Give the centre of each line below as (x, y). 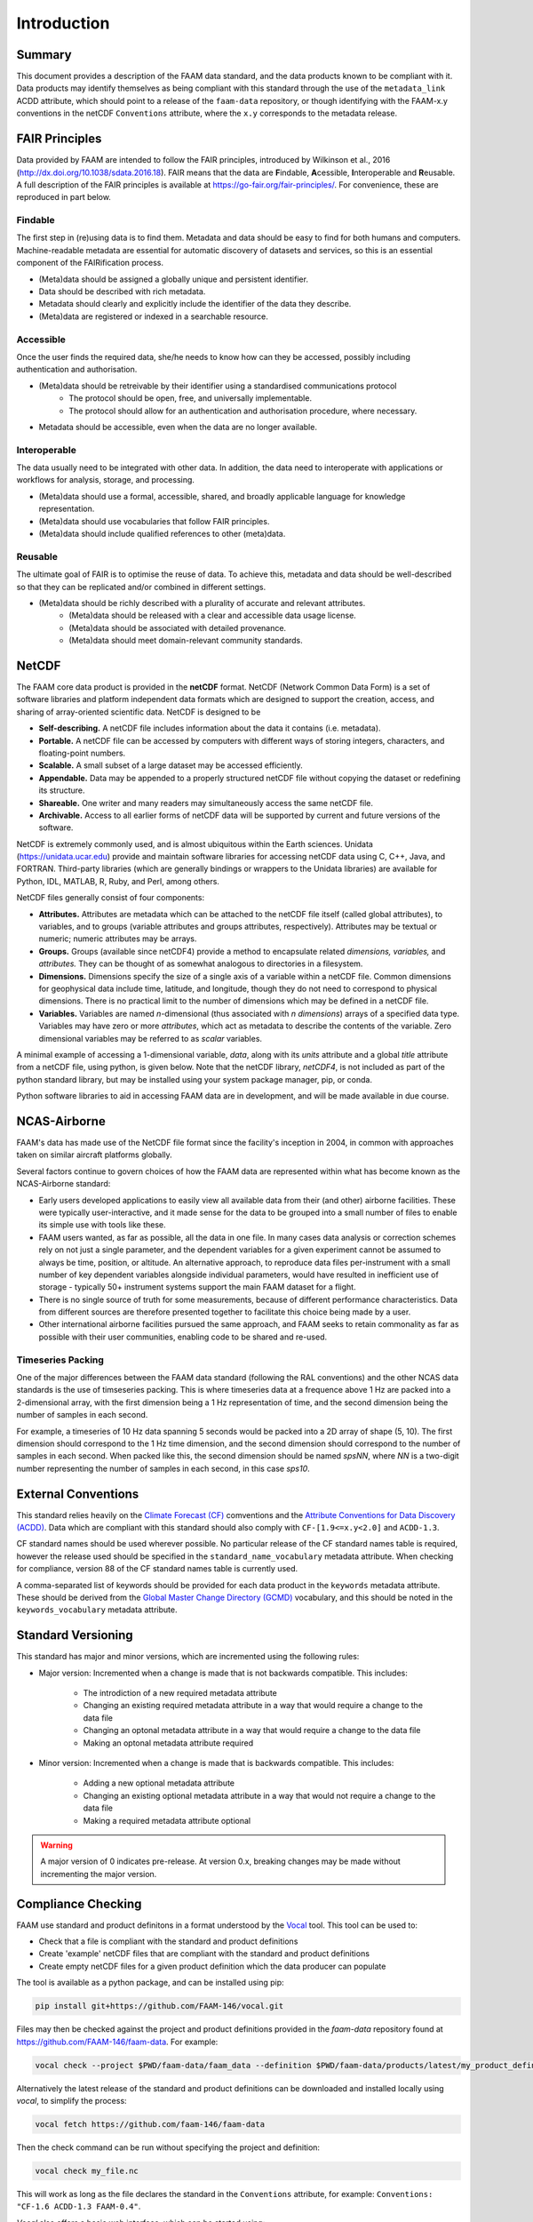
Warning (56, 1845)
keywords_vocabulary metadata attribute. (97, 1610)
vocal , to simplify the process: (72, 2100)
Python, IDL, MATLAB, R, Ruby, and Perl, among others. (118, 881)
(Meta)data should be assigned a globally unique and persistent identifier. (173, 279)
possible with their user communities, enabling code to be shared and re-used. (183, 1337)
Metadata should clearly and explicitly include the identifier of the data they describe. (195, 304)
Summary (44, 55)
